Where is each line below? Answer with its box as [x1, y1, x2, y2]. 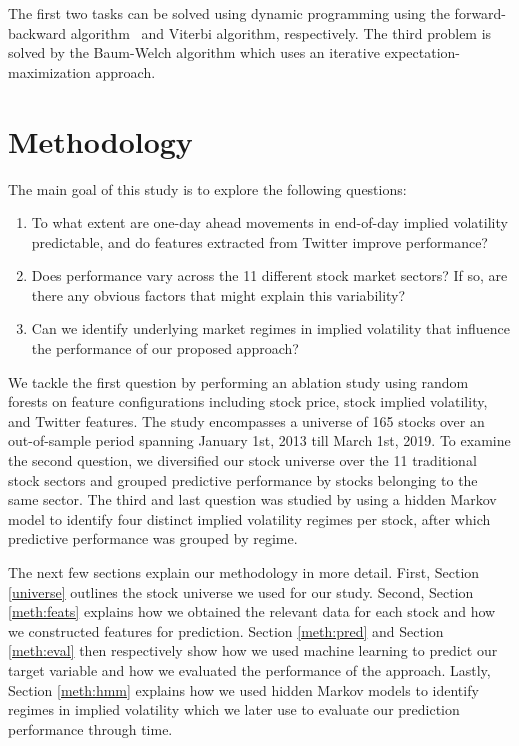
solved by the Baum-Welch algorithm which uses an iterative [8, 42, 380, 63]
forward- [454, 3, 507, 23]
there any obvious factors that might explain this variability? [31, 284, 406, 305]
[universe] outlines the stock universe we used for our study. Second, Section [8, 581, 474, 602]
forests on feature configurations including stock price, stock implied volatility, [8, 391, 488, 412]
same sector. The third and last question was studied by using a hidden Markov [8, 489, 497, 510]
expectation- [384, 42, 460, 63]
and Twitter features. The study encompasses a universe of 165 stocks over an [8, 410, 485, 431]
